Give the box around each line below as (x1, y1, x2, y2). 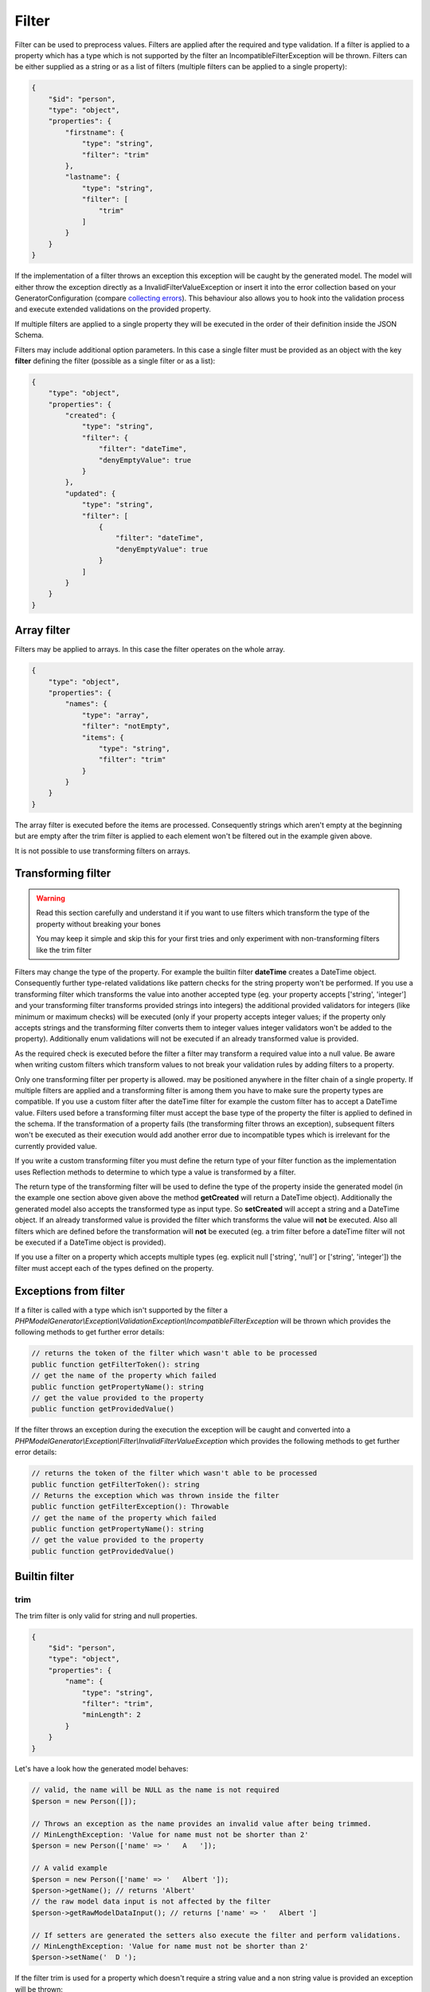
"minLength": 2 (81, 1710, 141, 1719)
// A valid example (31, 1864, 107, 1872)
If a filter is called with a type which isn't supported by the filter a (14, 1305, 229, 1315)
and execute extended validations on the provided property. (14, 304, 211, 314)
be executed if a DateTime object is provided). (14, 1237, 166, 1247)
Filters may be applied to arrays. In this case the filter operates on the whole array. (14, 645, 286, 654)
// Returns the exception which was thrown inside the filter (31, 1491, 279, 1500)
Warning (36, 893, 65, 904)
